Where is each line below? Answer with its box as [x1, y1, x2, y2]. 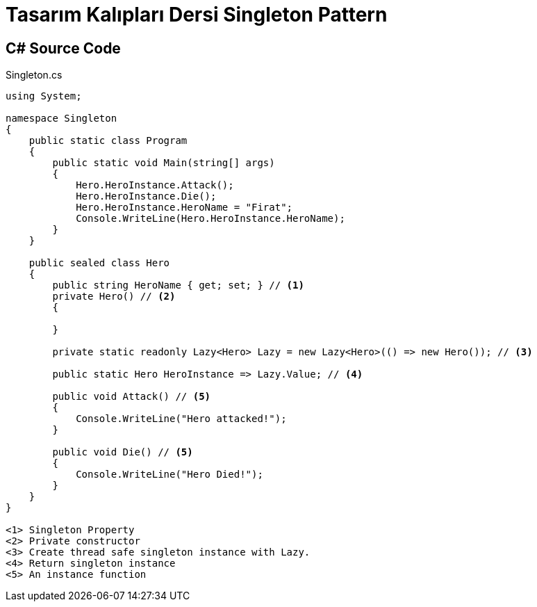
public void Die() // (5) [52, 446, 193, 458]
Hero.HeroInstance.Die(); [76, 191, 217, 202]
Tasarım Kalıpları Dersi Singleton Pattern [6, 3, 388, 26]
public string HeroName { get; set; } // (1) [52, 280, 304, 291]
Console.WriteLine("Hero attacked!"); [76, 413, 287, 425]
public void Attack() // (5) [52, 391, 211, 403]
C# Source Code [6, 39, 121, 57]
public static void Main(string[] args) [52, 157, 275, 169]
